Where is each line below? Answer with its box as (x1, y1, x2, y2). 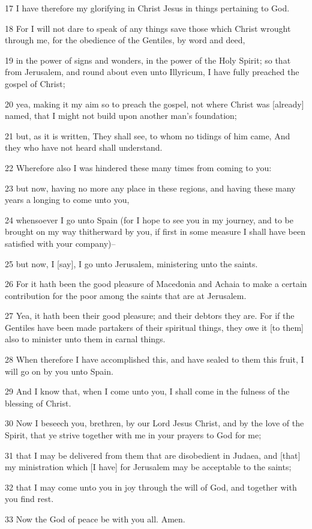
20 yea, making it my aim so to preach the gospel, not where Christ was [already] (5, 97, 304, 110)
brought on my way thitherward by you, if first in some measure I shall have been (5, 225, 305, 238)
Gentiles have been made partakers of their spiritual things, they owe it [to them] (5, 321, 304, 333)
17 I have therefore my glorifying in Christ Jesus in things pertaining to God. (5, 2, 290, 14)
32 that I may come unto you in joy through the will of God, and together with (5, 480, 297, 493)
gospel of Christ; (5, 77, 65, 89)
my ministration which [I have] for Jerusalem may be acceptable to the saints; (5, 461, 292, 473)
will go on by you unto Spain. (5, 364, 113, 377)
